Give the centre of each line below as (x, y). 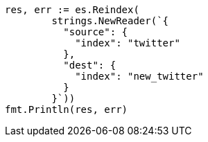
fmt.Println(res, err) (67, 109)
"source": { (96, 32)
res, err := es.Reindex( (72, 10)
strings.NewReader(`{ (110, 21)
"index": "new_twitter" (139, 76)
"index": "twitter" (128, 43)
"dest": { (90, 65)
